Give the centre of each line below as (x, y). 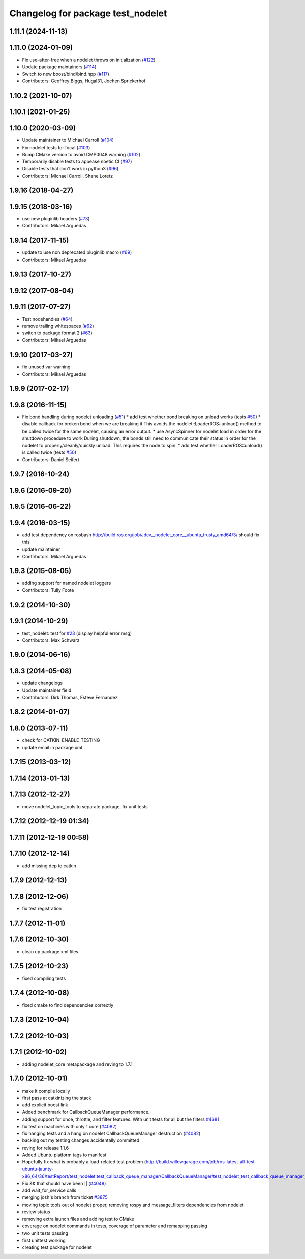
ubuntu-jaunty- (38, 1169)
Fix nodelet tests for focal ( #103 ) (56, 147)
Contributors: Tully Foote (48, 590)
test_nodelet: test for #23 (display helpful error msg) (77, 633)
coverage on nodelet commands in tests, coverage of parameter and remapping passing (115, 1226)
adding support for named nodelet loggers (67, 583)
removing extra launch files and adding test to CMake (78, 1219)
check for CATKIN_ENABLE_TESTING (61, 740)
